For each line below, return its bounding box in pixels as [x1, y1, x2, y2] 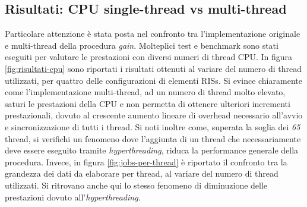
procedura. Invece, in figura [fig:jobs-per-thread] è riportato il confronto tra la [5, 155, 287, 168]
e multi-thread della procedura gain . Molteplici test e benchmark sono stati [5, 39, 278, 51]
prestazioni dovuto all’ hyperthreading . [5, 190, 141, 203]
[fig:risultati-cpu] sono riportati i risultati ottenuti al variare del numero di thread [5, 62, 302, 74]
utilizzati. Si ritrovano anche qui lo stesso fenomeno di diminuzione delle [5, 178, 268, 191]
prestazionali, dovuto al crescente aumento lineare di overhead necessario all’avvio [5, 109, 303, 121]
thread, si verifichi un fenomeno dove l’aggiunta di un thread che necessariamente [5, 132, 301, 145]
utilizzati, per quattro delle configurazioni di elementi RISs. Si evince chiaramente [5, 74, 302, 86]
